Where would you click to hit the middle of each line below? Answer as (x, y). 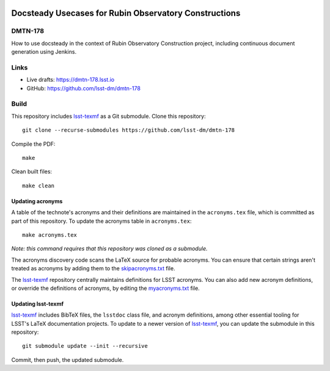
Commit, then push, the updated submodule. (68, 359)
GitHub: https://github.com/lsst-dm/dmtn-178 (83, 88)
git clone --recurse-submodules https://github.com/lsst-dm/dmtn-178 (129, 130)
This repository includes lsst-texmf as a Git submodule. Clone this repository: (108, 116)
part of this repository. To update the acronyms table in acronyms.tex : (101, 221)
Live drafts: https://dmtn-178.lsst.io (71, 80)
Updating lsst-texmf (38, 304)
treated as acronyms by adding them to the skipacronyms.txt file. (93, 268)
